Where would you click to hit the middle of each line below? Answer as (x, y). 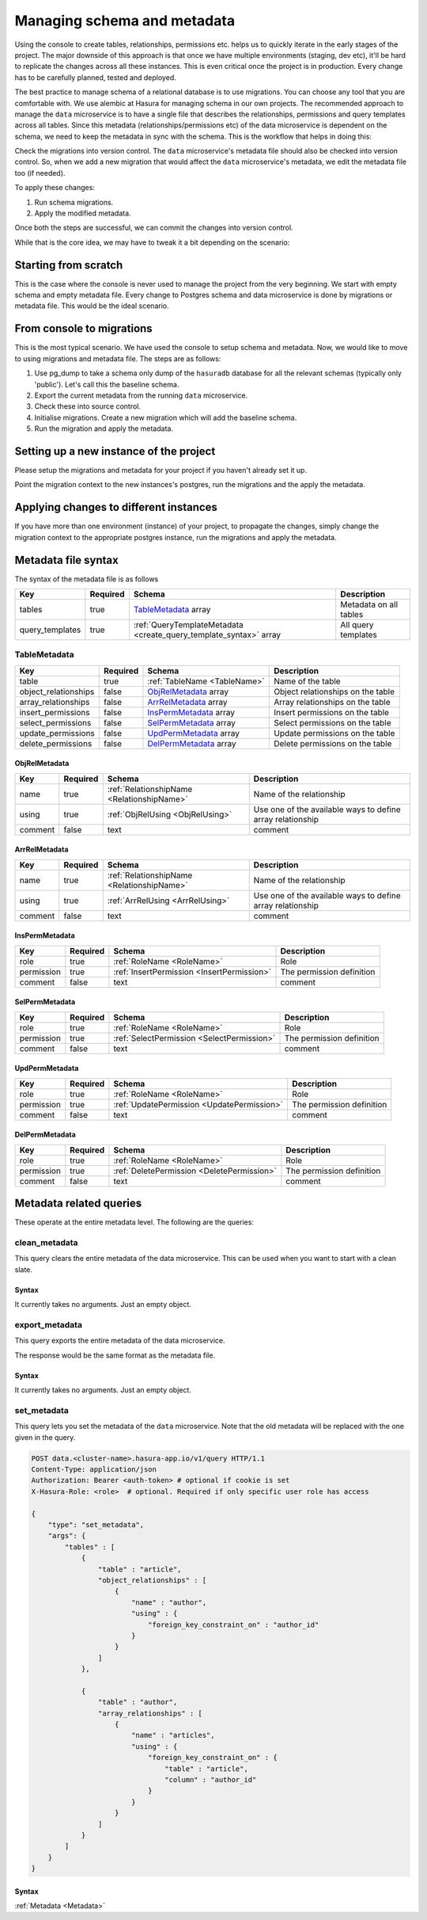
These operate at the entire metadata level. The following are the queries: (134, 1222)
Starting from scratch (69, 265)
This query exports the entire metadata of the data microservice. (120, 1341)
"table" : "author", (138, 1702)
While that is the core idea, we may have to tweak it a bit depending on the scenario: (152, 242)
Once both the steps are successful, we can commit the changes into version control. (154, 228)
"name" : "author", (169, 1602)
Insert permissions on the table (332, 712)
